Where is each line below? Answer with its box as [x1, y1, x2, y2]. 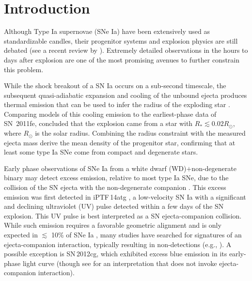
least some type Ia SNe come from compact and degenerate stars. [4, 147, 198, 157]
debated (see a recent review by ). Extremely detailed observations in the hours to [4, 45, 248, 55]
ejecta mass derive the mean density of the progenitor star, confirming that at [4, 137, 236, 147]
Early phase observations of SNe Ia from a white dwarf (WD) [4, 163, 187, 173]
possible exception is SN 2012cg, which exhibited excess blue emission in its [4, 249, 227, 259]
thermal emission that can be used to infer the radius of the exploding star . [4, 99, 230, 109]
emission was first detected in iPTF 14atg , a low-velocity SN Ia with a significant [4, 191, 246, 202]
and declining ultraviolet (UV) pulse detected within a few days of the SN [4, 201, 224, 211]
